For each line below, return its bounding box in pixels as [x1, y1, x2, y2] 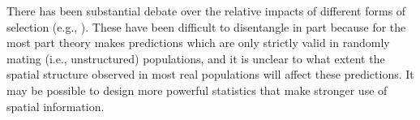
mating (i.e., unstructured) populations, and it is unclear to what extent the [6, 49, 385, 66]
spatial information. [6, 97, 105, 114]
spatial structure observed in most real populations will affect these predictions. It [6, 66, 414, 83]
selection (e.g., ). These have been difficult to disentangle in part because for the [6, 18, 406, 35]
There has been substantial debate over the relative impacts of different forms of [6, 2, 406, 19]
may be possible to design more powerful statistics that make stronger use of [6, 81, 388, 98]
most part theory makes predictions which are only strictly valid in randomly [6, 34, 390, 51]
